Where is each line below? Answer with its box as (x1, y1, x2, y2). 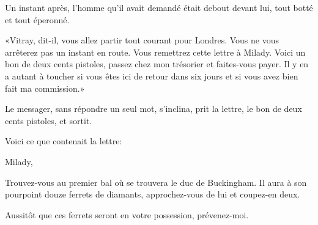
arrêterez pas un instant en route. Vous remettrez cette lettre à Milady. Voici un (5, 45, 306, 58)
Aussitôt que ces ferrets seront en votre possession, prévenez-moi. (5, 208, 249, 221)
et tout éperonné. (5, 13, 70, 26)
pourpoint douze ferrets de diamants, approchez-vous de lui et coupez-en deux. (5, 188, 300, 201)
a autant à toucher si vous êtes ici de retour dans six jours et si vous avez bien (5, 69, 298, 82)
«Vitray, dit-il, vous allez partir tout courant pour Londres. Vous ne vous (5, 34, 279, 46)
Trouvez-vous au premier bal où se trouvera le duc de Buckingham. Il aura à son (5, 175, 307, 188)
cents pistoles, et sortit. (5, 114, 92, 127)
